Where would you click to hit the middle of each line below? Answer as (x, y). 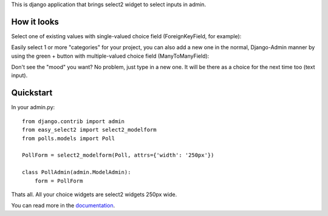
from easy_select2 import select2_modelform (90, 130)
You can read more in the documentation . (63, 206)
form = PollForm (59, 181)
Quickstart (32, 93)
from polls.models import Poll (69, 138)
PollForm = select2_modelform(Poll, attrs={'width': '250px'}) (118, 155)
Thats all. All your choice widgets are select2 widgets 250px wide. (94, 194)
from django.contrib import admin (73, 121)
